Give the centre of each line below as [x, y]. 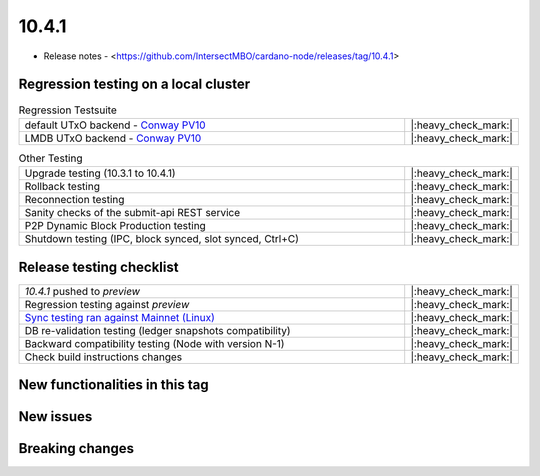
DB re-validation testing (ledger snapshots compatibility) [157, 330]
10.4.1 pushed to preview [82, 291]
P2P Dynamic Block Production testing [115, 226]
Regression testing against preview [107, 304]
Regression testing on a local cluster [134, 84]
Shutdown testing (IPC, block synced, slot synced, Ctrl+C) [162, 239]
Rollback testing [62, 187]
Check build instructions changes [103, 357]
